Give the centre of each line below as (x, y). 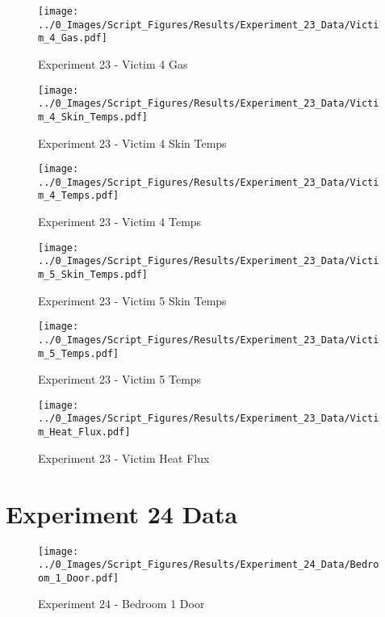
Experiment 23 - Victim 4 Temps (120, 222)
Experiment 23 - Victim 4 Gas (113, 63)
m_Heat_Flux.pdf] (84, 432)
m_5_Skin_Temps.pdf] (93, 275)
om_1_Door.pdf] (79, 578)
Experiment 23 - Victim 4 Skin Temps (132, 143)
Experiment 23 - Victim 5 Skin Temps (132, 300)
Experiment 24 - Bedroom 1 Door (121, 604)
